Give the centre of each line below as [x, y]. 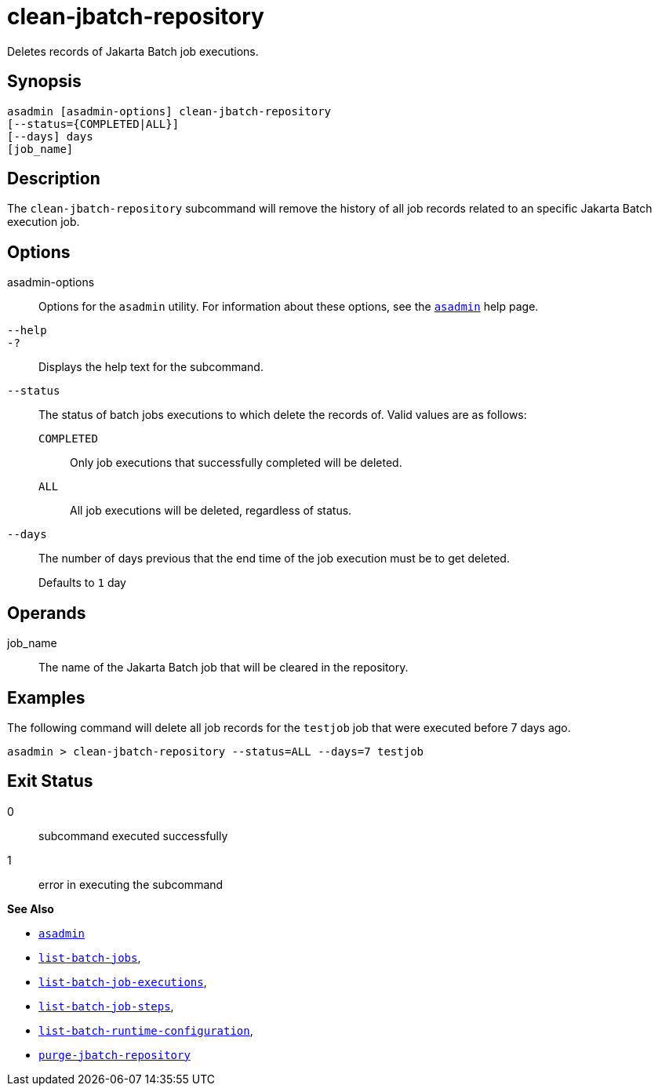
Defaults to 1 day [82, 583]
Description [54, 179]
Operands [47, 613]
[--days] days [50, 136]
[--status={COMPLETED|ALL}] [93, 124]
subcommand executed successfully [133, 835]
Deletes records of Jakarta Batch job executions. [133, 51]
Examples [46, 697]
